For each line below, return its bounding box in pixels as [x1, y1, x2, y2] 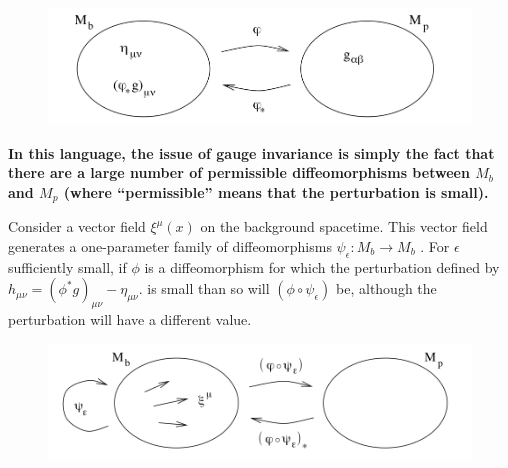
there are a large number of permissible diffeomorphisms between [8, 162, 470, 183]
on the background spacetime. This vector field [200, 216, 488, 237]
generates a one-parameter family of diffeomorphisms [8, 236, 332, 257]
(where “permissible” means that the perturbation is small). [63, 181, 489, 202]
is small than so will [147, 278, 270, 299]
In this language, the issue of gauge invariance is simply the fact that [8, 142, 495, 163]
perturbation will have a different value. [8, 309, 252, 330]
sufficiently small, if [8, 256, 127, 277]
